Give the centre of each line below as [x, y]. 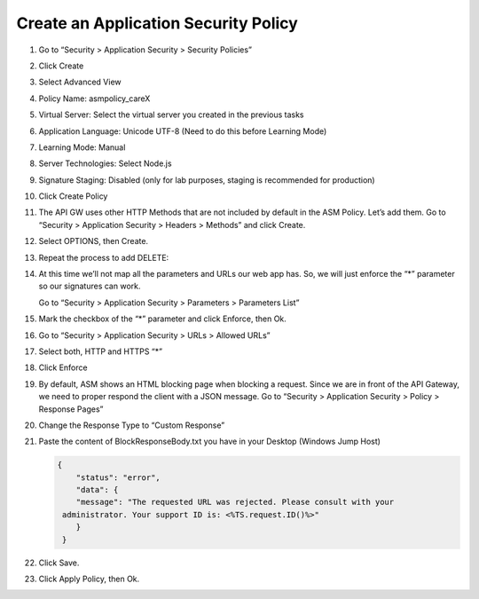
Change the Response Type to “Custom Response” [132, 425]
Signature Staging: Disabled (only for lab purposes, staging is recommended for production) [207, 180]
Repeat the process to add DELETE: [104, 257]
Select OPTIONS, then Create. [94, 241]
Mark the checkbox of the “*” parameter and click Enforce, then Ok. [163, 319]
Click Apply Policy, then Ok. [89, 579]
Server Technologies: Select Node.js [105, 163]
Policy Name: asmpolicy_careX [94, 99]
